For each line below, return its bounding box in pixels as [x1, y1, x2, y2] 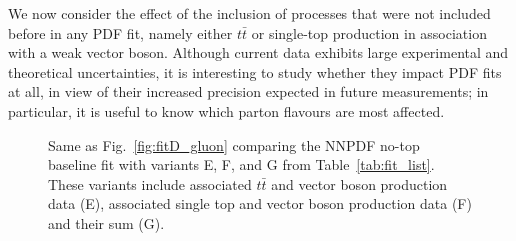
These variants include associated [48, 173, 252, 194]
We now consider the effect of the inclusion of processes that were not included [8, 3, 491, 23]
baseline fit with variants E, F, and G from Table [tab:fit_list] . [48, 154, 435, 175]
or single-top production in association [251, 22, 487, 43]
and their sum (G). [48, 212, 165, 233]
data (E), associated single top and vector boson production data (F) [48, 193, 472, 214]
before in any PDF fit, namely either [8, 22, 233, 43]
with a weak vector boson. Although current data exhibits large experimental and [8, 42, 509, 63]
